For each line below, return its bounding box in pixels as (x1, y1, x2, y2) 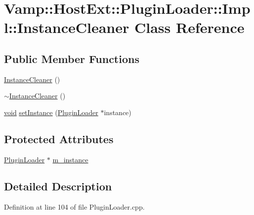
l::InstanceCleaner (4, 17, 129, 37)
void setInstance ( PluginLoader (4, 107, 98, 117)
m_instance (52, 154, 88, 164)
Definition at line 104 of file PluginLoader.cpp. (4, 201, 145, 212)
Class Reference (134, 17, 245, 37)
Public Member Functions (4, 51, 139, 66)
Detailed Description (4, 178, 112, 193)
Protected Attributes (4, 131, 114, 146)
